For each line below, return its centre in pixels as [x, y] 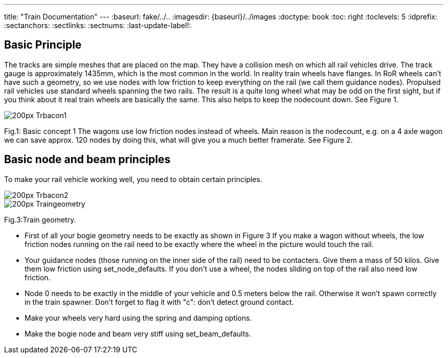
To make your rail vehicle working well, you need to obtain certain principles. [133, 179]
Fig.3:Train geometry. [40, 219]
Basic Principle [43, 45]
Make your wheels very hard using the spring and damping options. [138, 318]
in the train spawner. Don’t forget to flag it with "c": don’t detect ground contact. [159, 302]
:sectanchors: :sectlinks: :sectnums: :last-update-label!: [98, 25]
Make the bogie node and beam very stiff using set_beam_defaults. [138, 333]
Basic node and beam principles [87, 160]
